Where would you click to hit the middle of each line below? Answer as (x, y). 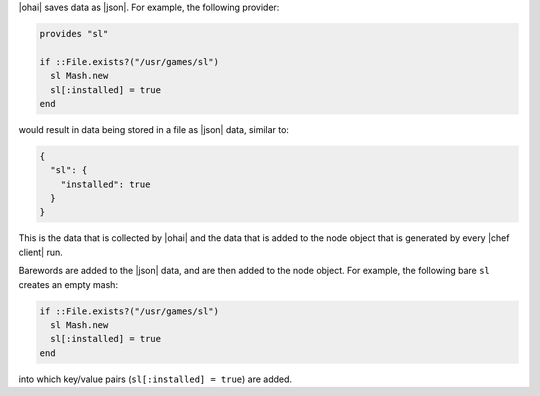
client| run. (41, 252)
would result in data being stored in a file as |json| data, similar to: (154, 129)
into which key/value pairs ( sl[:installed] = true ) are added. (155, 379)
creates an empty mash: (68, 284)
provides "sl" (74, 33)
